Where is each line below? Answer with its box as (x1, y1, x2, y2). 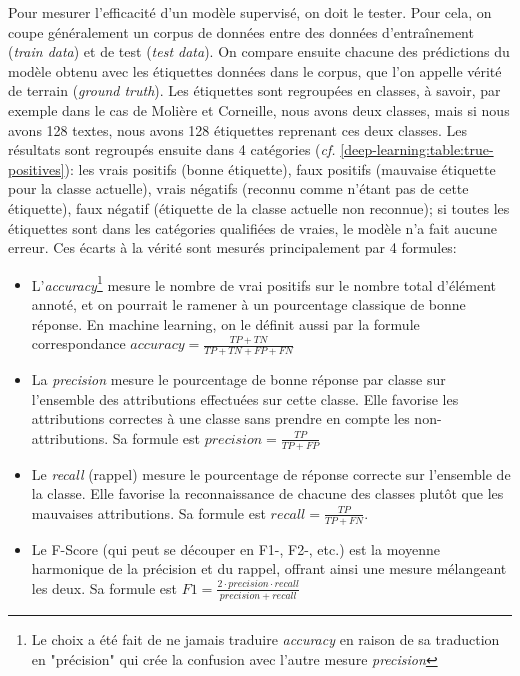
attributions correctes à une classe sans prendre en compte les (31, 408, 410, 429)
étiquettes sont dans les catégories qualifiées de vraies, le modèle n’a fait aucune (8, 217, 498, 238)
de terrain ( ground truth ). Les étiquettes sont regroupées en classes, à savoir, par (8, 80, 501, 101)
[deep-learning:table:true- (340, 139, 494, 160)
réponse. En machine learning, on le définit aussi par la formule (31, 313, 420, 334)
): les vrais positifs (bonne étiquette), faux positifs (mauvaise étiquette (64, 158, 496, 179)
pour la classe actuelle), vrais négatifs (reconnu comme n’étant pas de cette (8, 178, 469, 199)
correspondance (31, 333, 126, 354)
